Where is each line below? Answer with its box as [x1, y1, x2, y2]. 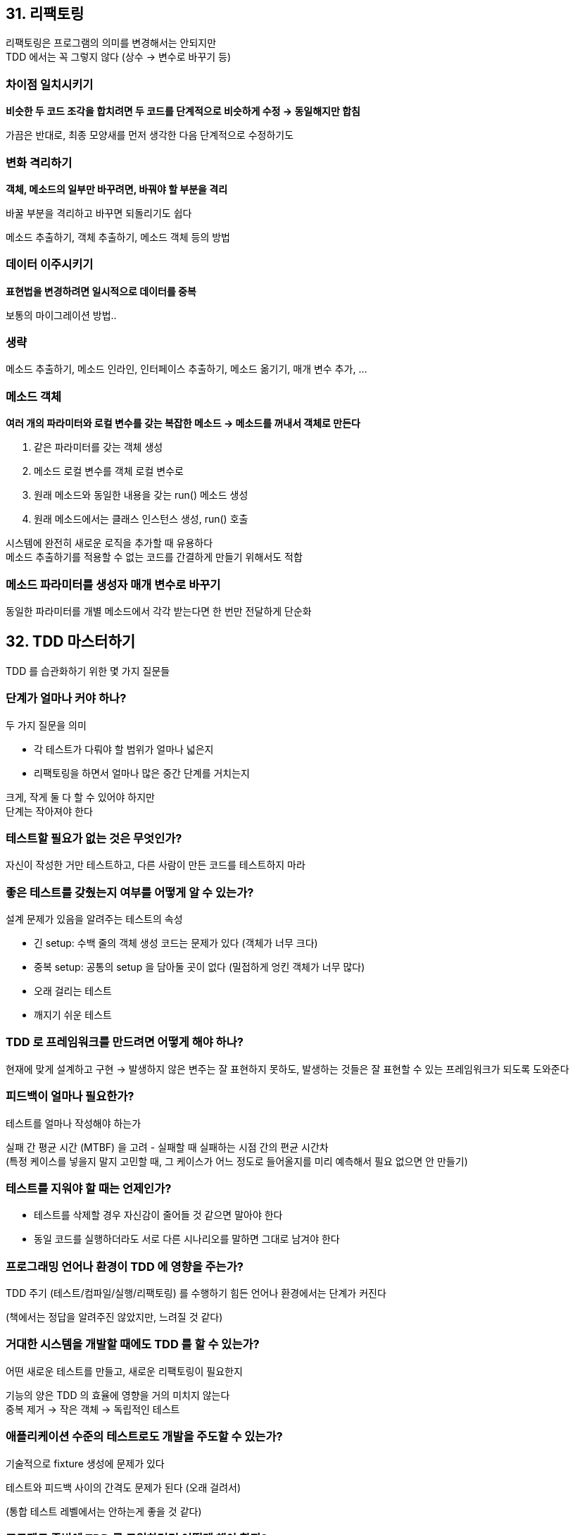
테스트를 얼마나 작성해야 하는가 [6, 1117, 141, 1129]
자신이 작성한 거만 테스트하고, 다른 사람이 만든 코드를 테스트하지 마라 [6, 859, 305, 871]
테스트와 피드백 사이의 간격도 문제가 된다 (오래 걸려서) [6, 1481, 241, 1493]
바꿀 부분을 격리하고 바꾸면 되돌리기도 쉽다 [6, 206, 192, 219]
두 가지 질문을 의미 [6, 719, 87, 731]
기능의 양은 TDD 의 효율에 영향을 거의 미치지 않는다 [6, 1388, 230, 1401]
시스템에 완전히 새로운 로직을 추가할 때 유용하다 [6, 537, 213, 549]
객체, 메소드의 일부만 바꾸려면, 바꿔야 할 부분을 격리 [6, 182, 228, 195]
